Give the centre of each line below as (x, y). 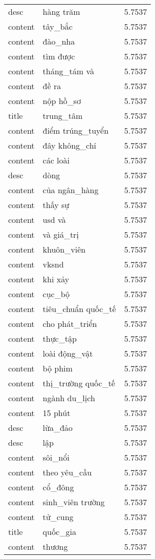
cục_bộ (56, 294)
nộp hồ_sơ (62, 101)
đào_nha (59, 41)
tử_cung (58, 517)
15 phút (57, 413)
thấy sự (56, 205)
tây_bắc (58, 26)
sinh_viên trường (74, 502)
